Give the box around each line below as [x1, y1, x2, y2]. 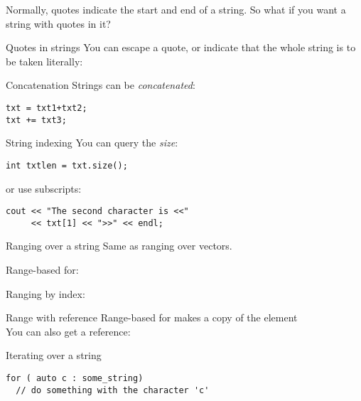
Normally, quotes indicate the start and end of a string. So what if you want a [6, 2, 346, 16]
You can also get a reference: [6, 324, 131, 338]
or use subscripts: [6, 181, 82, 196]
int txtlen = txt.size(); [6, 160, 128, 171]
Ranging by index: [6, 286, 85, 301]
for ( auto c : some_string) [6, 373, 144, 383]
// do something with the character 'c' [16, 385, 210, 395]
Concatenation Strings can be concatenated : [6, 77, 195, 92]
